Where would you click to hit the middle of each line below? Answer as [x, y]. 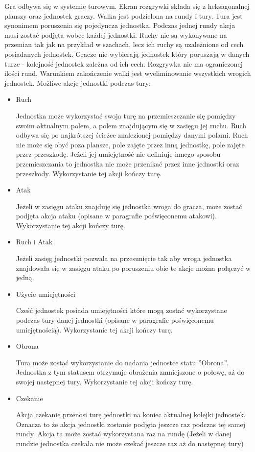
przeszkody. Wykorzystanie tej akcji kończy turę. [89, 173]
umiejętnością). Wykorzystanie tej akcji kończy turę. [94, 329]
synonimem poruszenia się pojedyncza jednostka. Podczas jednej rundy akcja [120, 25]
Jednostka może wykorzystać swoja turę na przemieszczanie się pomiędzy [126, 115]
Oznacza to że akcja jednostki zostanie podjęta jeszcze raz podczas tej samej [130, 424]
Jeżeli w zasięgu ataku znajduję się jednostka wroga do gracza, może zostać [129, 206]
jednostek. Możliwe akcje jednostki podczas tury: [78, 83]
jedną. [25, 277]
